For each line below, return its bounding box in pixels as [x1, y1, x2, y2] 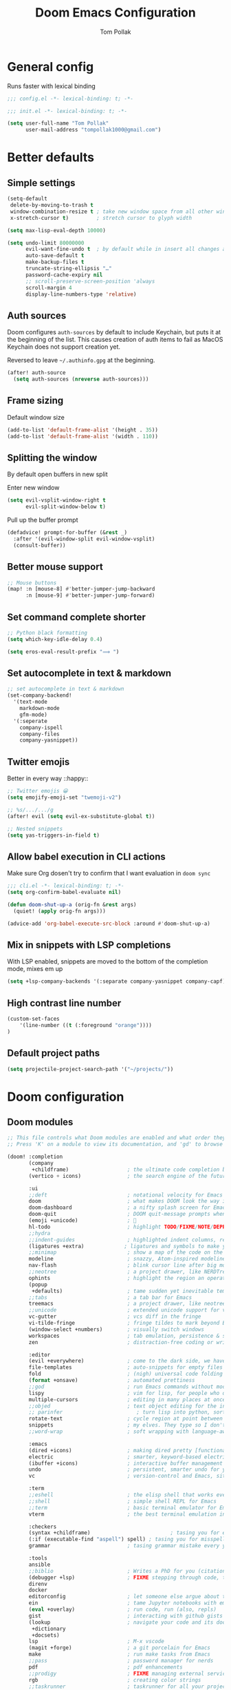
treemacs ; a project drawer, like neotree [28, 1301, 226, 1307]
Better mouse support [7, 561, 103, 573]
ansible [28, 1561, 51, 1568]
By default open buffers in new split [7, 470, 108, 478]
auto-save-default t [25, 252, 85, 259]
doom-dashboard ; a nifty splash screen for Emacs [28, 1204, 229, 1211]
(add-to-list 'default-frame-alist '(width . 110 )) [7, 433, 158, 440]
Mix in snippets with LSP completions [7, 939, 171, 950]
